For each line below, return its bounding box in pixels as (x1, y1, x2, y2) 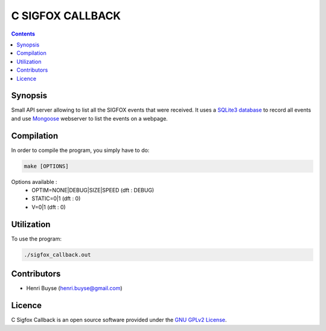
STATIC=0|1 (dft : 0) (31, 195, 81, 202)
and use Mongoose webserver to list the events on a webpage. (11, 115, 168, 122)
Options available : (11, 178, 57, 185)
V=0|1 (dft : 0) (31, 203, 66, 210)
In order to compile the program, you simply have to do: (11, 147, 150, 154)
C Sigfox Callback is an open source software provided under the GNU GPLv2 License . (11, 317, 227, 324)
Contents (11, 30, 36, 37)
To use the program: (11, 235, 62, 242)
